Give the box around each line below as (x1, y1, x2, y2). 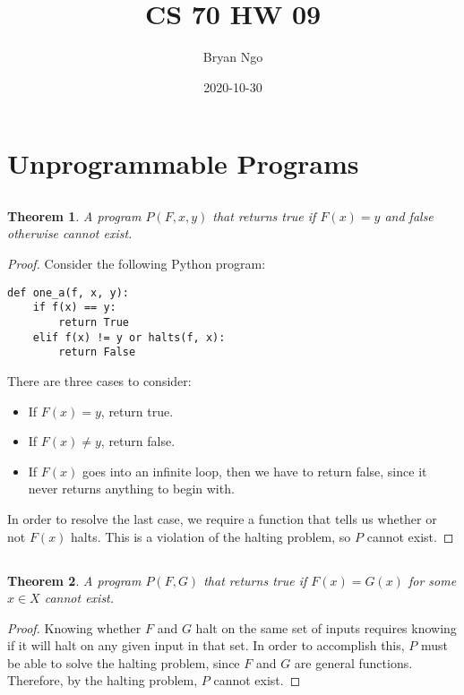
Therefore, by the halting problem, (7, 671, 198, 690)
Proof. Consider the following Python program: (7, 254, 266, 273)
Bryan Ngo (202, 47, 263, 66)
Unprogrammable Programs (7, 145, 359, 182)
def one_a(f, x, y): (7, 286, 130, 299)
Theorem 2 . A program (7, 571, 142, 589)
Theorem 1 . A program (7, 206, 142, 225)
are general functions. (294, 653, 413, 672)
